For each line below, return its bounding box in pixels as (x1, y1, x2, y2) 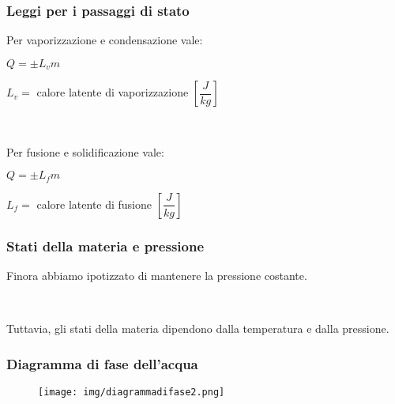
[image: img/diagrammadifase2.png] (38, 387, 225, 398)
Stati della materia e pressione (6, 236, 205, 255)
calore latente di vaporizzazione (36, 84, 189, 100)
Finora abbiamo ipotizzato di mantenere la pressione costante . (6, 267, 307, 284)
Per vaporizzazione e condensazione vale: (6, 32, 203, 48)
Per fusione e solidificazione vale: (6, 143, 164, 160)
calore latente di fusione (36, 195, 152, 212)
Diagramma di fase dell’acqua (6, 353, 198, 373)
